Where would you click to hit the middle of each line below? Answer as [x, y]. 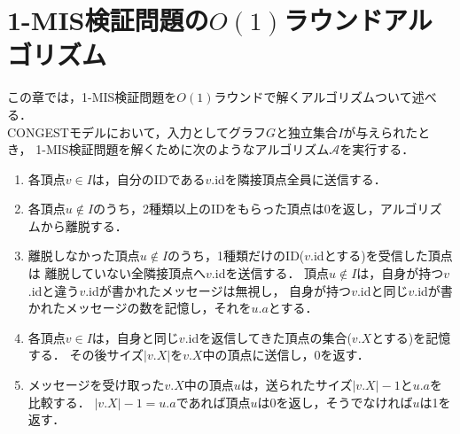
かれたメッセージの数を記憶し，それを [140, 308]
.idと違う [54, 290]
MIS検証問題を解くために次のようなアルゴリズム [187, 149]
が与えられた [381, 132]
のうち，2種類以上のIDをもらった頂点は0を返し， [237, 209]
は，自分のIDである [148, 178]
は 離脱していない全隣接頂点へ [117, 273]
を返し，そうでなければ [344, 402]
